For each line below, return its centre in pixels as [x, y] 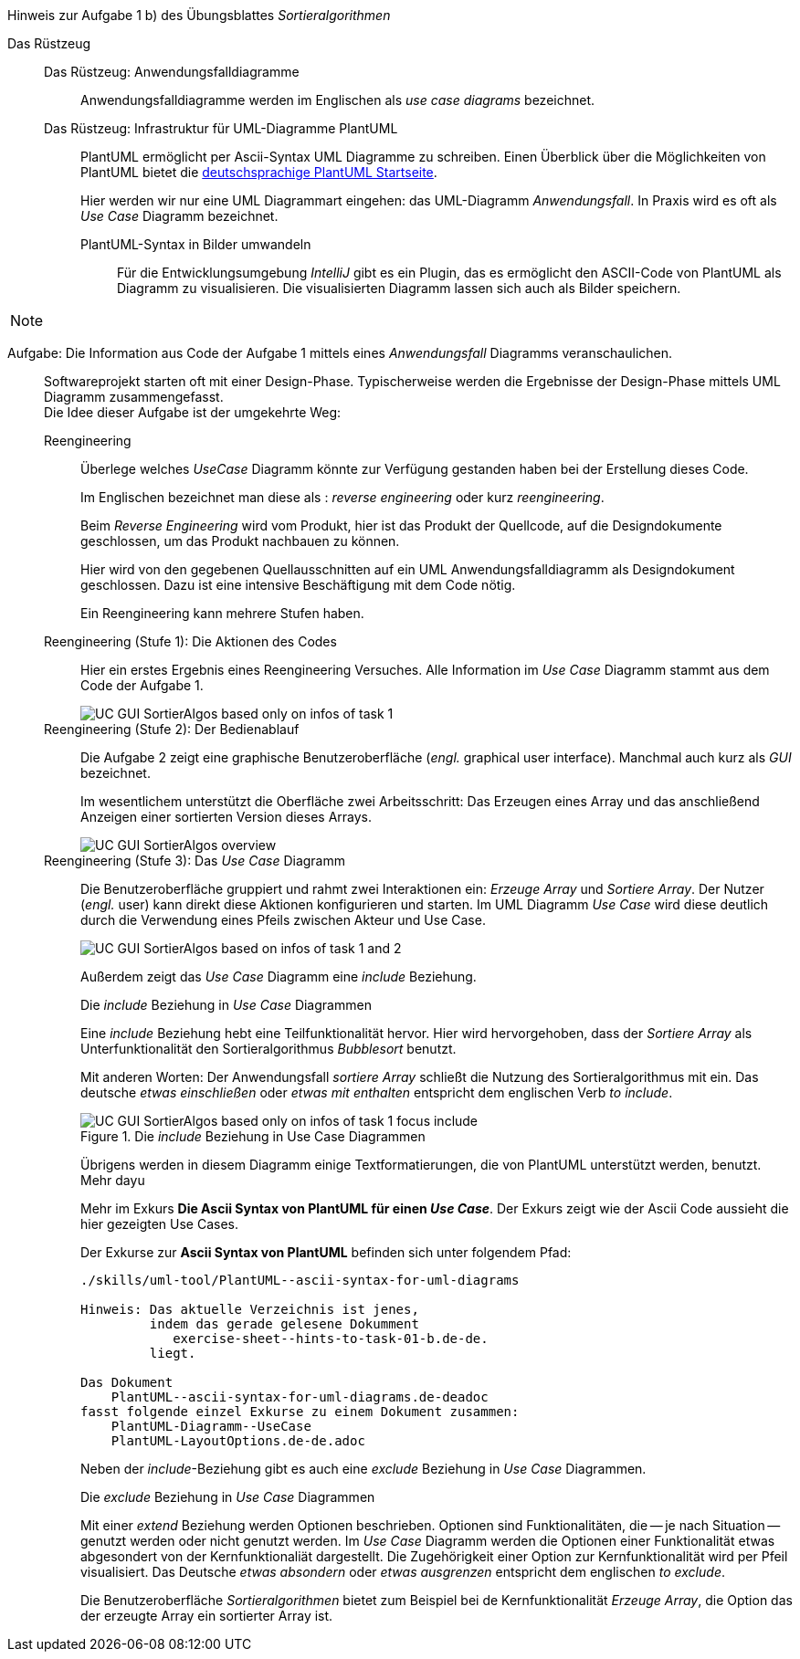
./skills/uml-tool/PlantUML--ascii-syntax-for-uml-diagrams [300, 1280]
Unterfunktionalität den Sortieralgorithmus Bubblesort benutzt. [268, 1049]
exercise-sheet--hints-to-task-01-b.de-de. [331, 1339]
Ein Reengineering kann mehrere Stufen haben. [222, 613]
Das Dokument [127, 1382]
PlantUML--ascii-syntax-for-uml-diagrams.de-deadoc [300, 1397]
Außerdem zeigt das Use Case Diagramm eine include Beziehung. [279, 976]
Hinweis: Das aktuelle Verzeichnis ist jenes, [250, 1309]
